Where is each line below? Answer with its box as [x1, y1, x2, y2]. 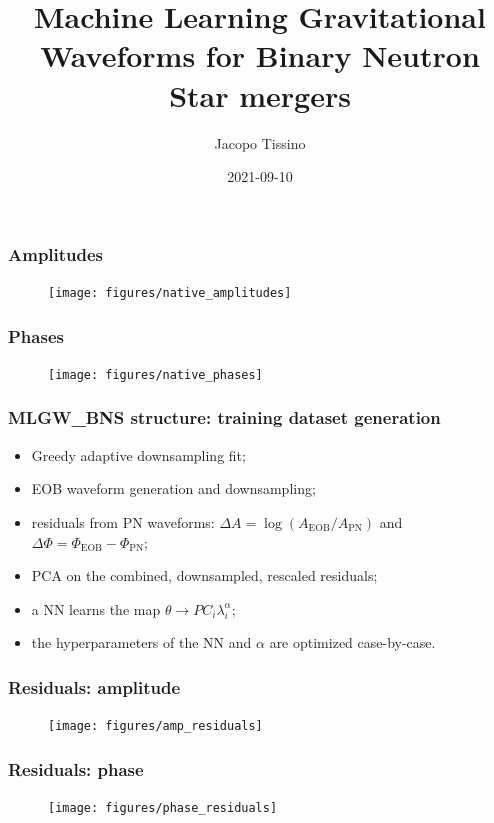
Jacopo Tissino [214, 132, 306, 153]
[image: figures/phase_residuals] [48, 800, 278, 815]
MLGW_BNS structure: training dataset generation [8, 405, 441, 430]
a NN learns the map [31, 598, 161, 619]
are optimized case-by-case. [269, 632, 436, 653]
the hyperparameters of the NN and [31, 632, 252, 653]
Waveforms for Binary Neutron [40, 35, 480, 76]
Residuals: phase [8, 756, 144, 781]
